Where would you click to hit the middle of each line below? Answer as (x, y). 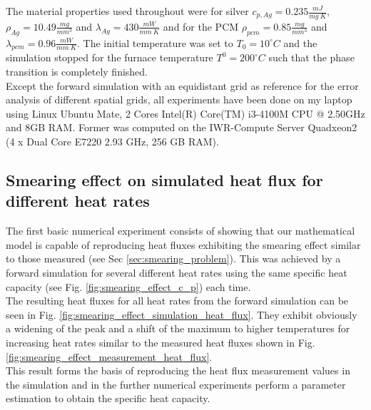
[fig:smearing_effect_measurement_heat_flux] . (109, 356)
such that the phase (311, 57)
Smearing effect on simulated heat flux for (164, 179)
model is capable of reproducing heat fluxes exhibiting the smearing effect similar (183, 244)
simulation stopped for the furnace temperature (110, 57)
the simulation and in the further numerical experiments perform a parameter (176, 384)
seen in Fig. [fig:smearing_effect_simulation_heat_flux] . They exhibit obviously (182, 314)
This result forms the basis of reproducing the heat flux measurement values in (178, 370)
